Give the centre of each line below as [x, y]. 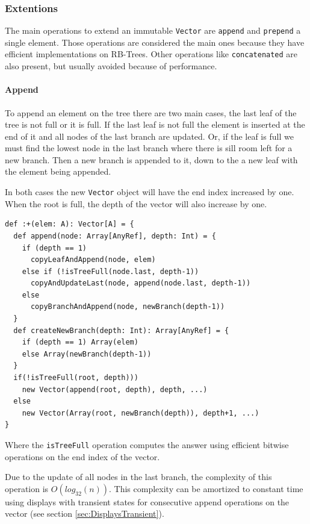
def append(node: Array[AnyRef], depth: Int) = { [115, 236]
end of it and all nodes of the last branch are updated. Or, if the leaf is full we [149, 136]
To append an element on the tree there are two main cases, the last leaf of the [151, 112]
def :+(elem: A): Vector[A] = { [70, 224]
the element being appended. [58, 171]
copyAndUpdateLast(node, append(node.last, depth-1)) [141, 283]
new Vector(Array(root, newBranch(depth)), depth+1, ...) [141, 413]
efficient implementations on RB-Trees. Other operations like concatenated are [151, 54]
